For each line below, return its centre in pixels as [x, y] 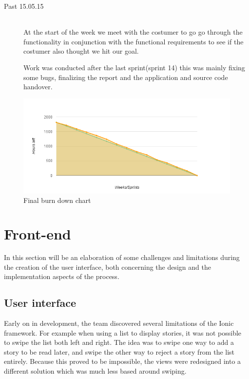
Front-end [38, 233]
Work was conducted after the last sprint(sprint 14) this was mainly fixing [134, 67]
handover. [38, 87]
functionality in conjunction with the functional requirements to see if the [134, 41]
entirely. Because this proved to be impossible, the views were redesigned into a [123, 361]
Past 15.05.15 [24, 6]
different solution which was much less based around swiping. [95, 370]
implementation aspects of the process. [62, 276]
